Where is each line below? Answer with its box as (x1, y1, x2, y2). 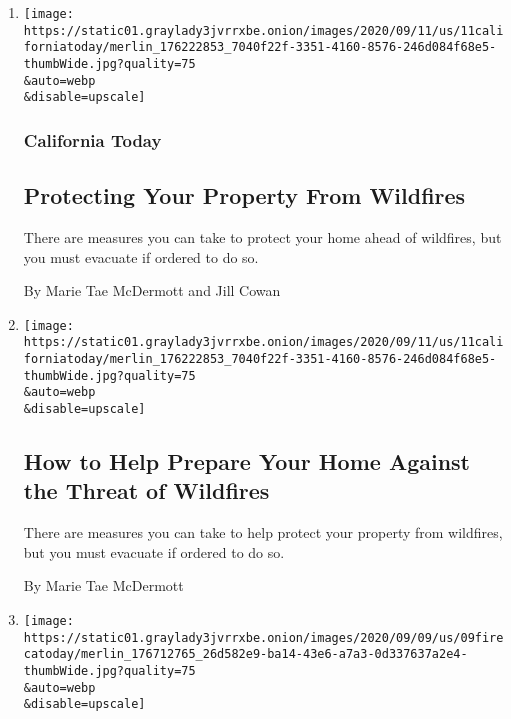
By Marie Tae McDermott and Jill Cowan (23, 280, 281, 301)
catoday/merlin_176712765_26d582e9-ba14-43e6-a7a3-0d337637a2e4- (23, 647, 468, 662)
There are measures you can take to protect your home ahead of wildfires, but (23, 226, 502, 247)
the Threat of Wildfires (23, 475, 270, 506)
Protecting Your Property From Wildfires (23, 180, 466, 211)
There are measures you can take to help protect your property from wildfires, (23, 522, 503, 543)
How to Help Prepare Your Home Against (23, 446, 471, 477)
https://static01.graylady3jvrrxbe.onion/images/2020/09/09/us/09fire (23, 630, 504, 645)
